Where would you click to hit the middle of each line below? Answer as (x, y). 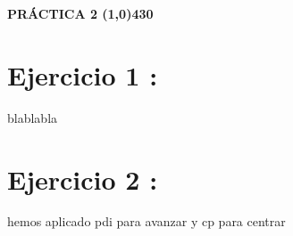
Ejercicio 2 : (83, 179)
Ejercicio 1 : (83, 74)
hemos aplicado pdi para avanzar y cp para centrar (146, 221)
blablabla (33, 117)
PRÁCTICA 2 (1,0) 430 (80, 13)
